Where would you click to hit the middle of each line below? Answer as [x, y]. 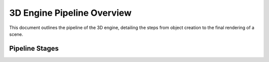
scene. [16, 34]
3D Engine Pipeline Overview [70, 13]
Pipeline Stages [34, 48]
